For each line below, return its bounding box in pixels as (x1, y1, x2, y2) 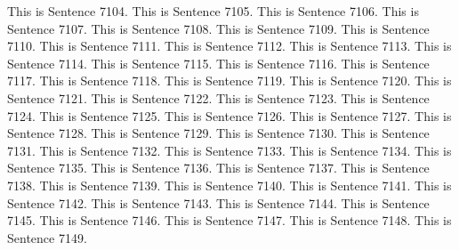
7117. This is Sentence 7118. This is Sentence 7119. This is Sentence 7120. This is (7, 71, 452, 90)
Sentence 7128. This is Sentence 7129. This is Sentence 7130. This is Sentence (7, 124, 430, 142)
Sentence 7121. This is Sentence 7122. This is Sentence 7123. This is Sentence (7, 88, 430, 107)
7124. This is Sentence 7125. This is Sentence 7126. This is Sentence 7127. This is (7, 106, 452, 125)
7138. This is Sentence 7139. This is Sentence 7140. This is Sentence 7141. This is (7, 175, 452, 194)
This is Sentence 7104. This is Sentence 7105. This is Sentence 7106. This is (7, 2, 419, 20)
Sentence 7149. (7, 228, 87, 246)
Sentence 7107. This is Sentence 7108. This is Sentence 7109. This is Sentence (7, 19, 430, 37)
